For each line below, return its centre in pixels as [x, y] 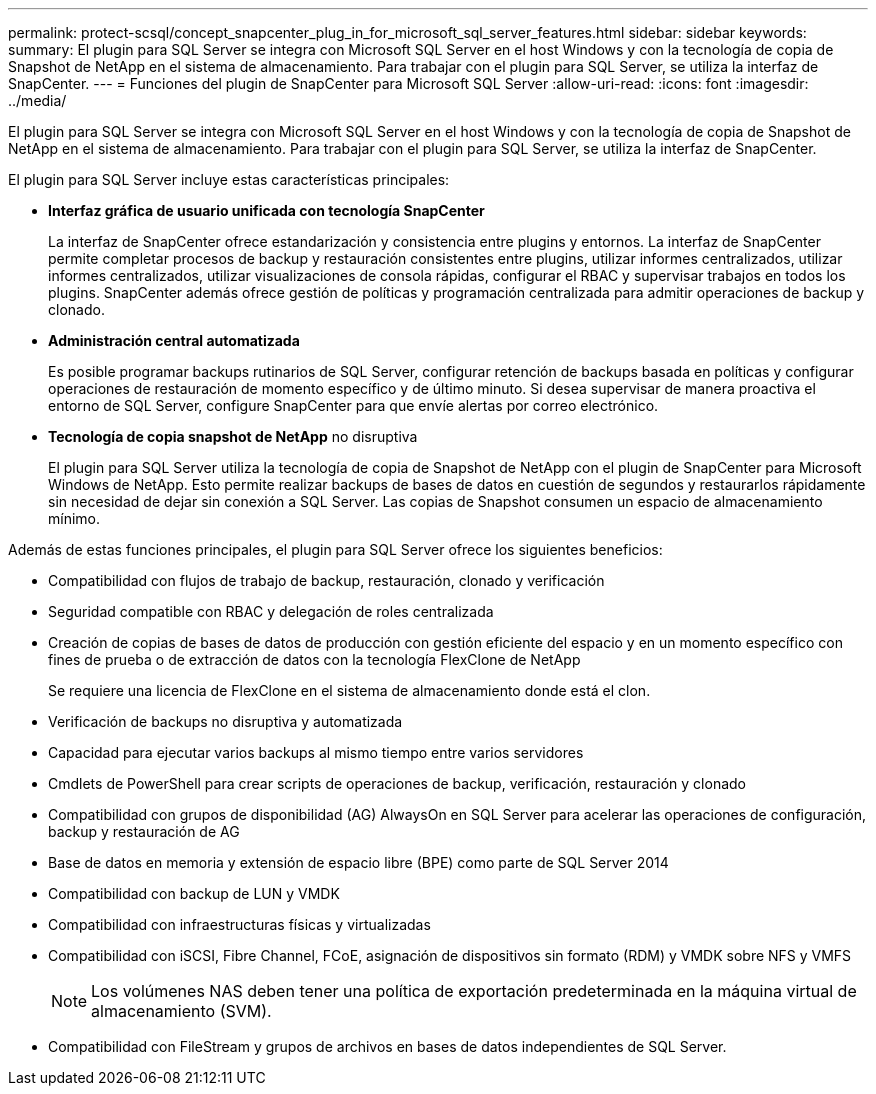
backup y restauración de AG [144, 831]
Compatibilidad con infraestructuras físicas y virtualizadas [239, 924]
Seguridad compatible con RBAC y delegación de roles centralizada [271, 611]
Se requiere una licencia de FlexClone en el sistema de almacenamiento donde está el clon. [349, 690]
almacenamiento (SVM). [181, 1011]
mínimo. [74, 518]
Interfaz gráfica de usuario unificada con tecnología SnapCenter [266, 210]
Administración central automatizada [174, 340]
